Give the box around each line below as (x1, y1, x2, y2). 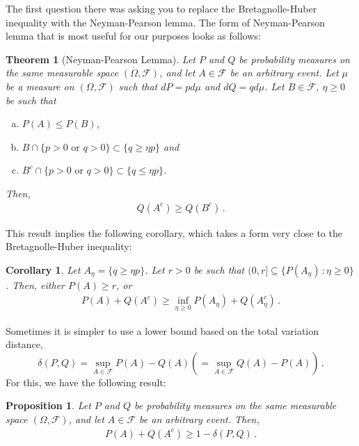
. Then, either (6, 277, 65, 292)
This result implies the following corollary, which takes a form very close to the (6, 225, 342, 240)
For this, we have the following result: (6, 374, 166, 389)
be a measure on (6, 79, 74, 93)
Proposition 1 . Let (6, 398, 91, 413)
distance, (6, 337, 43, 352)
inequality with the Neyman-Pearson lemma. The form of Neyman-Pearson (6, 15, 326, 29)
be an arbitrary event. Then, (139, 411, 260, 426)
